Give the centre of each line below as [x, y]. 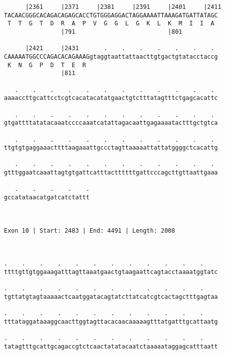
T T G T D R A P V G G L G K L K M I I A [111, 24]
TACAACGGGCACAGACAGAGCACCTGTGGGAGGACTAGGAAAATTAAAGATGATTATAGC [111, 15]
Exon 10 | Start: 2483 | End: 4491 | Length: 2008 [90, 230]
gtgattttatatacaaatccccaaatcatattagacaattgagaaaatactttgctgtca [111, 123]
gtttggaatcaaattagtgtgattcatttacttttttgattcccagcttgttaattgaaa [111, 173]
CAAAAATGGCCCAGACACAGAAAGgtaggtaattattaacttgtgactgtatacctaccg [111, 56]
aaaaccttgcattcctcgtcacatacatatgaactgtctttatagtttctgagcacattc [111, 98]
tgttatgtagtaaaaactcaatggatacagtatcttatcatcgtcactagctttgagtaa [111, 297]
